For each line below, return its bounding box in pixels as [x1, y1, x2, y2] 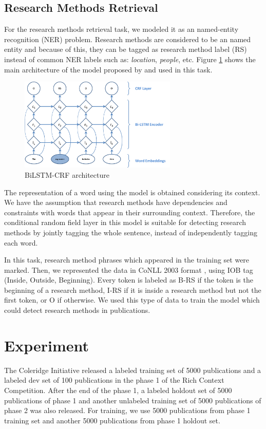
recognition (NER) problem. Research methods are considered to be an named [4, 33, 251, 44]
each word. [4, 237, 38, 248]
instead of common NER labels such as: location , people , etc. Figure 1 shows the [4, 53, 256, 64]
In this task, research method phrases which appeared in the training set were [4, 254, 250, 265]
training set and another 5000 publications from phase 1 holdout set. [4, 415, 220, 425]
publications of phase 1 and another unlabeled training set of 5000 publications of [4, 395, 261, 405]
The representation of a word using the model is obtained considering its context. [4, 186, 260, 197]
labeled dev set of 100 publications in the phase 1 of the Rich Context [4, 375, 224, 385]
